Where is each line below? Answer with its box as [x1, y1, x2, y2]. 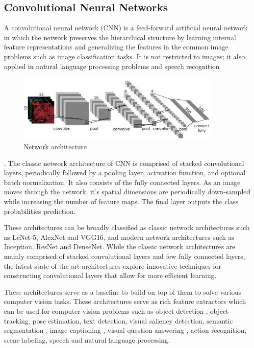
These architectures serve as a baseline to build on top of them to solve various [4, 286, 242, 297]
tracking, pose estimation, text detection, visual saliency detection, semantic [4, 315, 233, 325]
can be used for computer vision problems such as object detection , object [4, 306, 229, 316]
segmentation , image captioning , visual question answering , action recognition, [4, 325, 247, 335]
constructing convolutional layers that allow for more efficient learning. [4, 270, 217, 280]
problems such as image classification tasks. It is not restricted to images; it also [4, 51, 245, 61]
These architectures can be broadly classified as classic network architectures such [4, 222, 250, 232]
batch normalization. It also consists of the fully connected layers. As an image [4, 177, 241, 187]
